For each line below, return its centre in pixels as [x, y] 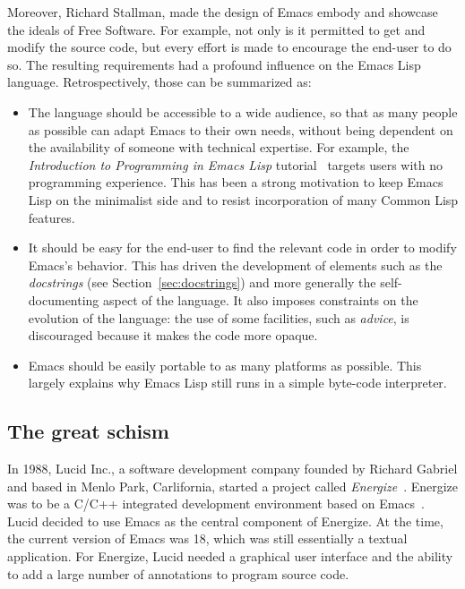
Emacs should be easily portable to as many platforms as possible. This [225, 365]
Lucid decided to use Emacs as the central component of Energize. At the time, [225, 521]
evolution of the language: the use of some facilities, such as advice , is [219, 317]
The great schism [88, 431]
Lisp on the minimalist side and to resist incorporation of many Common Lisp [243, 199]
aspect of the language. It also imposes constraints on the [261, 299]
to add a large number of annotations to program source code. [178, 573]
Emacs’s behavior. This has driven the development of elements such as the [235, 265]
